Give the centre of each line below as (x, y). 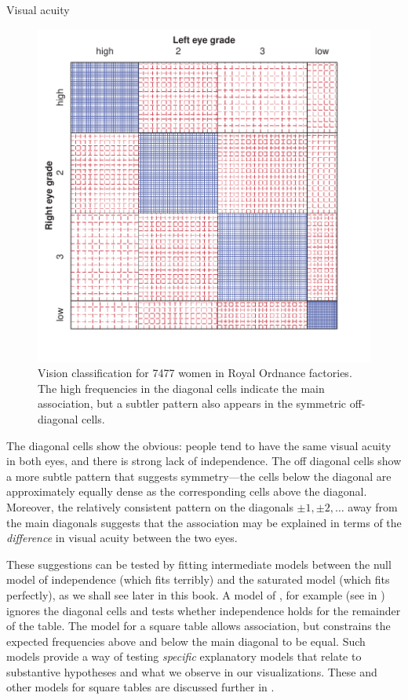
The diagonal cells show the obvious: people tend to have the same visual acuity (199, 445)
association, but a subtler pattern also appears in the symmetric (192, 403)
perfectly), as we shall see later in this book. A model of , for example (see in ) (196, 594)
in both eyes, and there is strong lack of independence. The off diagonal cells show (204, 461)
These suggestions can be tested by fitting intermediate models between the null (199, 564)
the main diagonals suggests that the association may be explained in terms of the (204, 522)
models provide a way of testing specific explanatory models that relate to (184, 656)
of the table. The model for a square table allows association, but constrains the (199, 626)
